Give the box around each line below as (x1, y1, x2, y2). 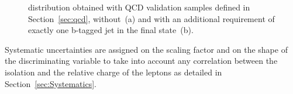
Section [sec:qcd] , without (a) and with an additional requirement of (28, 12, 275, 24)
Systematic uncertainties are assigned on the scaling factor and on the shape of (5, 43, 288, 55)
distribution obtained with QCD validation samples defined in (28, 1, 250, 13)
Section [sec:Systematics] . (5, 77, 96, 89)
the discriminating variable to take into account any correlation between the (5, 55, 278, 67)
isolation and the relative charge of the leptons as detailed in (5, 66, 222, 78)
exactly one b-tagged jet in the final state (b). (28, 24, 194, 36)
